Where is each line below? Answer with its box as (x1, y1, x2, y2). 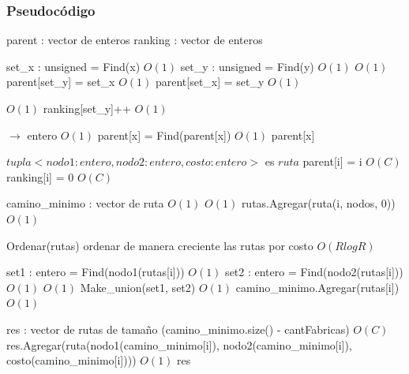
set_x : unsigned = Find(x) (6, 58, 141, 74)
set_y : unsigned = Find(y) (180, 58, 314, 74)
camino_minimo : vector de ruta (6, 195, 164, 211)
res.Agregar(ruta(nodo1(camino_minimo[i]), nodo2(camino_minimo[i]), (6, 336, 352, 353)
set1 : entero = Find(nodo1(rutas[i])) (6, 264, 185, 280)
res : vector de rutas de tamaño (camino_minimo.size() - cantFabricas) (6, 320, 350, 337)
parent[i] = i (302, 153, 362, 170)
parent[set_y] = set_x (6, 73, 115, 90)
